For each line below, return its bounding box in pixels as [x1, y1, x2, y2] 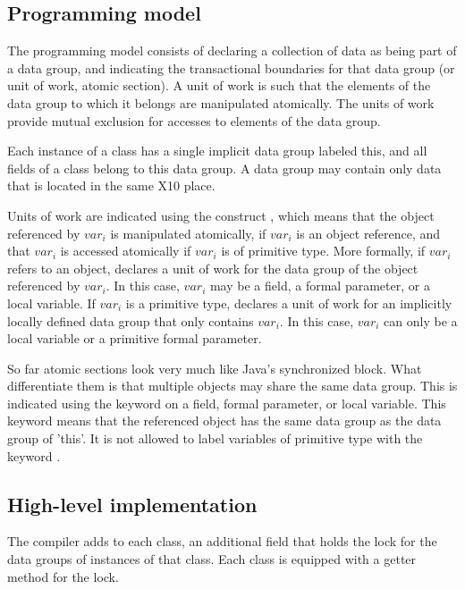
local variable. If [7, 293, 96, 312]
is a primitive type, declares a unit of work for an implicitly [125, 293, 452, 312]
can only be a [384, 311, 458, 330]
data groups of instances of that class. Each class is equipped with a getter [7, 550, 417, 568]
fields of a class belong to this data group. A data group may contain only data [7, 158, 442, 177]
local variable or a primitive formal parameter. [7, 329, 262, 348]
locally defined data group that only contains [7, 311, 254, 330]
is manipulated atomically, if [110, 223, 266, 242]
